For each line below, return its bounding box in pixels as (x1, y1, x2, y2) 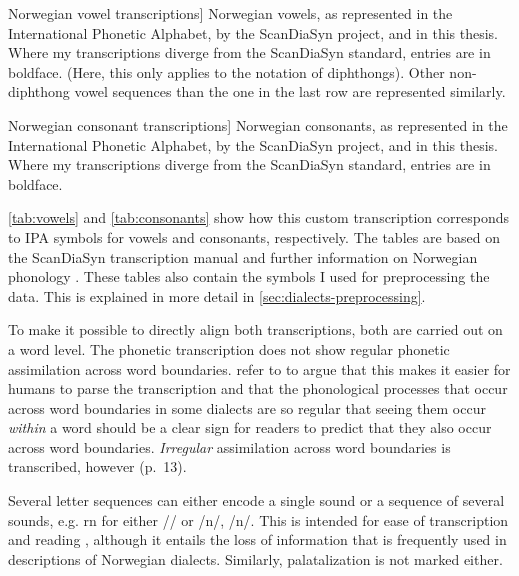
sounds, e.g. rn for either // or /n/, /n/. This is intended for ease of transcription (8, 509, 509, 530)
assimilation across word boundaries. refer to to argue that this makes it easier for (8, 358, 511, 379)
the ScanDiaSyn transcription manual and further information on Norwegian (8, 246, 478, 267)
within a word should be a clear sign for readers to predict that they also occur (8, 417, 492, 438)
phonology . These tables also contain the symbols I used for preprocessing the (8, 266, 490, 287)
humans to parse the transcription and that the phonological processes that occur (8, 378, 508, 399)
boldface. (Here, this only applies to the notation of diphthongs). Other (8, 61, 445, 82)
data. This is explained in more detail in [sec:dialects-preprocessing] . (8, 285, 426, 306)
